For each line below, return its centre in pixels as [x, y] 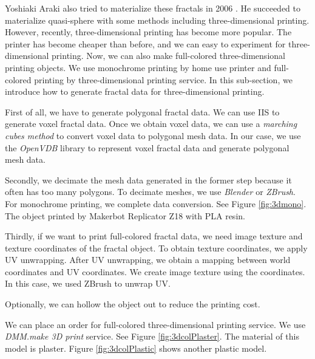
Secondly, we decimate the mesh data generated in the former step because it [148, 179]
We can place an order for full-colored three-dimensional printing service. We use [155, 324]
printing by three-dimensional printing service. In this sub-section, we [163, 79]
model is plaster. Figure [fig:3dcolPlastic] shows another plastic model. [136, 348]
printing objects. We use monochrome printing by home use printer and [138, 67]
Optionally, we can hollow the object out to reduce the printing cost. [133, 304]
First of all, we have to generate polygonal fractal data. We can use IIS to [142, 111]
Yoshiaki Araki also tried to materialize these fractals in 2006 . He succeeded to [153, 8]
